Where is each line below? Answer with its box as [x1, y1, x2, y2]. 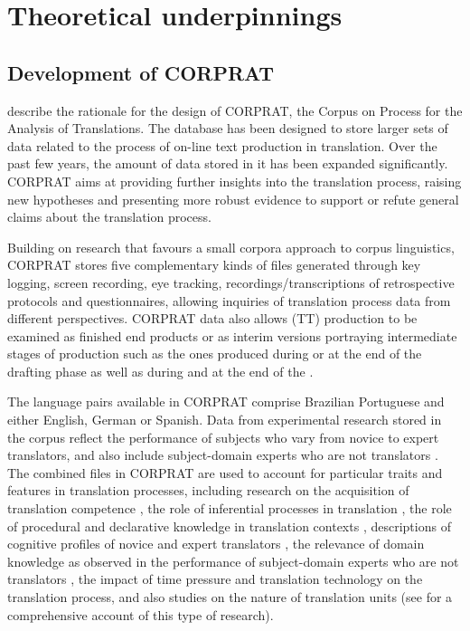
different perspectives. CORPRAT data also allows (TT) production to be [7, 309, 418, 328]
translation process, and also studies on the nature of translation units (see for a [7, 588, 453, 607]
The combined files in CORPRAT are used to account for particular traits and [7, 463, 443, 482]
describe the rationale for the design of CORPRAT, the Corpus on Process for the [7, 100, 463, 120]
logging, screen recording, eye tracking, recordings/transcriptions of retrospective [7, 272, 455, 292]
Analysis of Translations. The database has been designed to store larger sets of [7, 119, 448, 138]
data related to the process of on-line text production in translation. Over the [7, 136, 437, 155]
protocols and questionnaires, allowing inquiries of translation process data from [7, 291, 451, 310]
